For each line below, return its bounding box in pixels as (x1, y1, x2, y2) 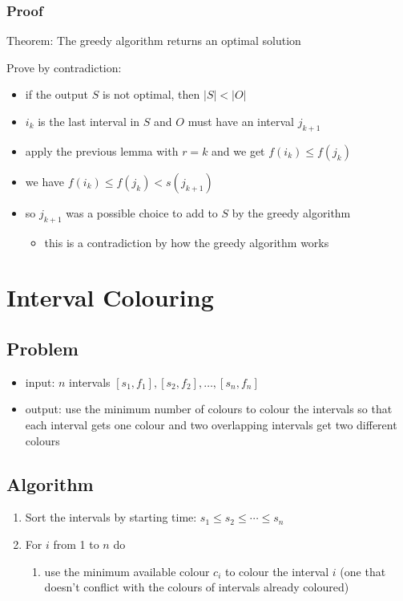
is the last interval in (38, 113, 140, 129)
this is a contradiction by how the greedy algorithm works (44, 233, 329, 250)
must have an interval (187, 113, 295, 129)
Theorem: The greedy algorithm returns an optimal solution (6, 32, 301, 49)
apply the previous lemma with (25, 142, 179, 159)
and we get (212, 142, 265, 159)
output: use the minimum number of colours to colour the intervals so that (25, 400, 393, 417)
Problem (6, 335, 79, 360)
